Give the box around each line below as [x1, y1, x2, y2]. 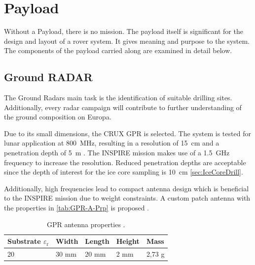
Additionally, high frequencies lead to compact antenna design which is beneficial [4, 183, 249, 193]
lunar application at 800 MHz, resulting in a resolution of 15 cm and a [4, 138, 219, 148]
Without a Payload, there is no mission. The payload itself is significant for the [4, 26, 243, 36]
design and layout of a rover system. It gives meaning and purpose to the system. [4, 35, 250, 46]
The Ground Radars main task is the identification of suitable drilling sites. [4, 92, 232, 103]
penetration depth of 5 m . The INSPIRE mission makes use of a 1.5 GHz [4, 147, 230, 158]
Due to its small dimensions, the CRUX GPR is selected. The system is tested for [4, 128, 251, 138]
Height [116, 236, 140, 246]
